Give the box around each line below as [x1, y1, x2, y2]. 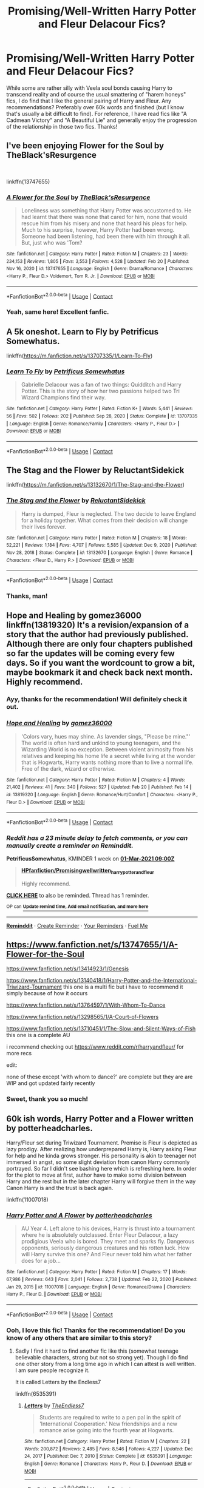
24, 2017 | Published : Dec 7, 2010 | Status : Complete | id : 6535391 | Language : [24, 1453, 192, 1459]
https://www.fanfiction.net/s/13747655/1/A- [6, 939, 178, 950]
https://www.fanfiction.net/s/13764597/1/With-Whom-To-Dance [6, 1001, 166, 1009]
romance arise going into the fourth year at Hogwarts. [39, 1427, 174, 1434]
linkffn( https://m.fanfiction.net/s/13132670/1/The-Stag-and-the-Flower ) [6, 481, 185, 489]
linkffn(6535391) [15, 1390, 56, 1398]
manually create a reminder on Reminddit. [6, 841, 134, 850]
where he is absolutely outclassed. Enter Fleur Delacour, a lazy [21, 1231, 178, 1239]
